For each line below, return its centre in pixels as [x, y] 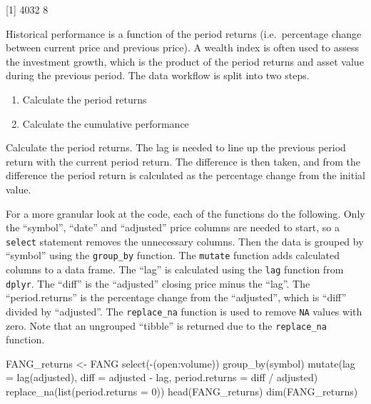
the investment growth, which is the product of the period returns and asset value [185, 61]
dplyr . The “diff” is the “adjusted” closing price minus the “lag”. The [158, 283]
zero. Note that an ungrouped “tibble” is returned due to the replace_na [166, 325]
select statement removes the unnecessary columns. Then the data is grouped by [185, 241]
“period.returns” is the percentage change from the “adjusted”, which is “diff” [176, 297]
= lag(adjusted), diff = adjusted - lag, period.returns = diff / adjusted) [162, 377]
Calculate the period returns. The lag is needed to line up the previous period [176, 147]
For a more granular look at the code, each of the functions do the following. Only [185, 213]
